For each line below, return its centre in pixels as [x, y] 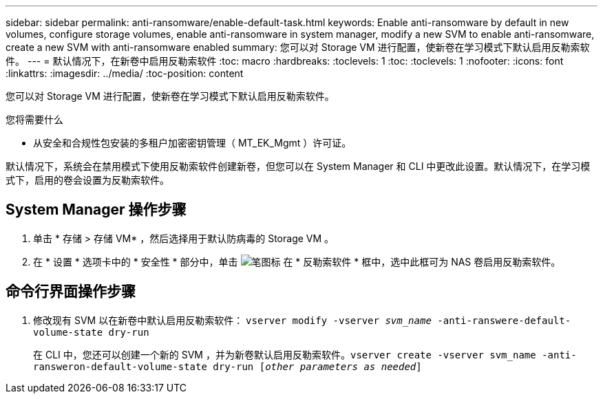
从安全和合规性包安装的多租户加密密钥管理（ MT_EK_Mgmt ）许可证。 [192, 143]
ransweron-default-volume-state [120, 366]
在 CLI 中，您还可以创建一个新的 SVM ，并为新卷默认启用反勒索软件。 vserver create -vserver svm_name [285, 354]
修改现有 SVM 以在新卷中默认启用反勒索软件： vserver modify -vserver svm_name [232, 320]
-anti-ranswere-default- [504, 320]
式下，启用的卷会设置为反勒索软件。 [87, 180]
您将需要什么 [34, 119]
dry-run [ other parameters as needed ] [317, 366]
